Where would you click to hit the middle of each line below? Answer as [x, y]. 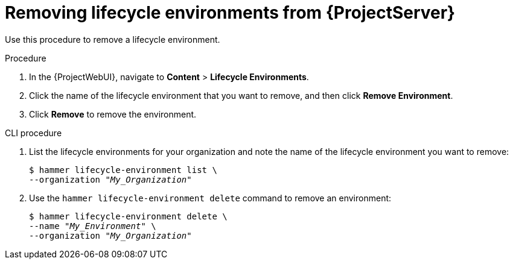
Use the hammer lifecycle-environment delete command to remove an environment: [210, 198]
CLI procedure [33, 133]
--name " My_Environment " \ [93, 226]
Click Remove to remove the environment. [113, 114]
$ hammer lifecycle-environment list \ [123, 170]
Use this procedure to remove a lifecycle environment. [113, 39]
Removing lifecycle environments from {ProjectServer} [230, 13]
